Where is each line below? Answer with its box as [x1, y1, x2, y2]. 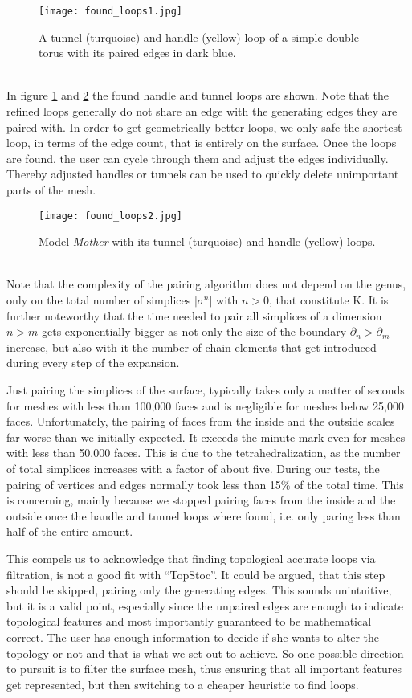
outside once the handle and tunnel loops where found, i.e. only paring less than [6, 507, 401, 524]
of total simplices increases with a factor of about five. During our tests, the [6, 459, 380, 476]
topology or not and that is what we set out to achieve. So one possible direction [6, 644, 404, 661]
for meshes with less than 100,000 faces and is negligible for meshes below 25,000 [6, 397, 404, 414]
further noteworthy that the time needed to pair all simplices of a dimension [6, 307, 382, 324]
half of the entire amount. [6, 523, 133, 540]
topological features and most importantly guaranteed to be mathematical [6, 613, 372, 630]
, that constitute [269, 292, 349, 308]
